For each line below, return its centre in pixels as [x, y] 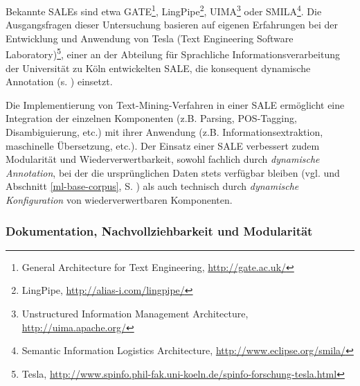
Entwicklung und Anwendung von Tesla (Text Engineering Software [150, 38]
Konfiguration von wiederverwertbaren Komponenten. [119, 200]
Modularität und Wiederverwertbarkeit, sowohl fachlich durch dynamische [163, 159]
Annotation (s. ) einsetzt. [59, 81]
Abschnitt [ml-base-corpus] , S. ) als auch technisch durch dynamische [152, 186]
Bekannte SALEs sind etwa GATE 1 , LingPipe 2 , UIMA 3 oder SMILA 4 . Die [164, 10]
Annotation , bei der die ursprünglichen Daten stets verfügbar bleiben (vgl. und [173, 172]
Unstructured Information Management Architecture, [135, 314]
